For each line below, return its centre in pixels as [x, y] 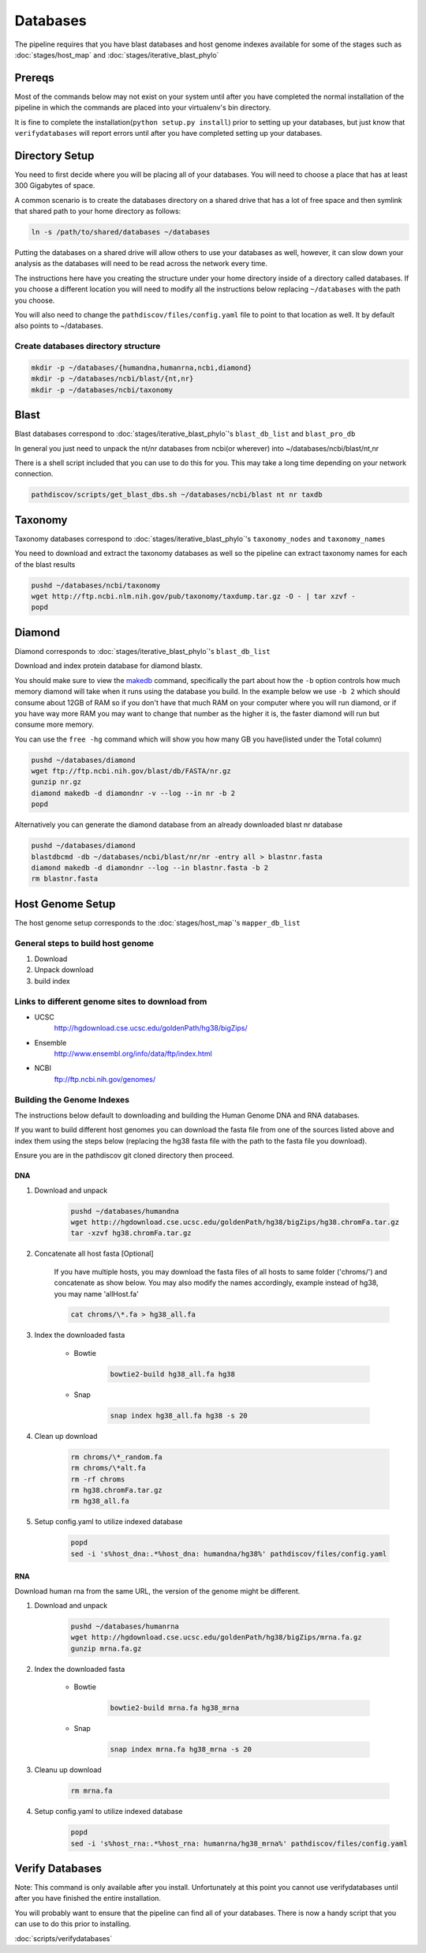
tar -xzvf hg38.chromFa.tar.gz [131, 1233]
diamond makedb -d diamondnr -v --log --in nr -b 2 [133, 793]
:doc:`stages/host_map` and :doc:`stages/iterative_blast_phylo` [117, 54]
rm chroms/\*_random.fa [117, 1457]
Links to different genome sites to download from [111, 1001]
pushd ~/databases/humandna [125, 1211]
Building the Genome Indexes [72, 1099]
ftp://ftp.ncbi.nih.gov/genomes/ [105, 1079]
